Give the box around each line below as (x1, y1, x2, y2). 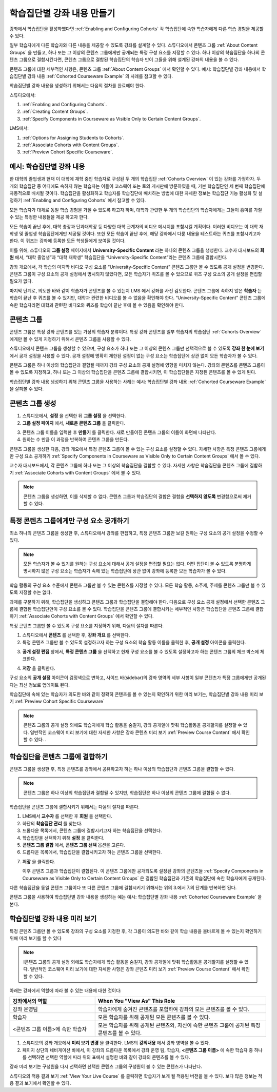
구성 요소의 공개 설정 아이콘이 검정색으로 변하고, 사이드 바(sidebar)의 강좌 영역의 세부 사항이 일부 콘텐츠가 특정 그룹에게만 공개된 (9, 674, 266, 681)
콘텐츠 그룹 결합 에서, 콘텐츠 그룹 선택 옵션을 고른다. (22, 842, 126, 848)
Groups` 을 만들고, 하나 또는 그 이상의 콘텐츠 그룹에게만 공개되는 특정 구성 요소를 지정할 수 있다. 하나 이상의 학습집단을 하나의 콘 (9, 49, 265, 55)
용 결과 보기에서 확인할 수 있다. (9, 1080, 71, 1086)
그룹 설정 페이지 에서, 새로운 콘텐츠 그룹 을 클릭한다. (22, 420, 126, 426)
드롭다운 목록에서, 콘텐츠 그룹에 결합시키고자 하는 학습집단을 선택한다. (22, 827, 162, 833)
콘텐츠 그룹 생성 (9, 399, 56, 408)
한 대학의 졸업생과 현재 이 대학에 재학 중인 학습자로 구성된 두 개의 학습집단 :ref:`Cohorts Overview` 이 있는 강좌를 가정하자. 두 (9, 176, 261, 182)
